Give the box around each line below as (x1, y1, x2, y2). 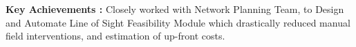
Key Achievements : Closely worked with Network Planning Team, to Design (6, 2, 344, 16)
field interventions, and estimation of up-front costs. (6, 29, 225, 43)
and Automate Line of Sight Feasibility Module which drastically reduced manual (6, 15, 350, 29)
